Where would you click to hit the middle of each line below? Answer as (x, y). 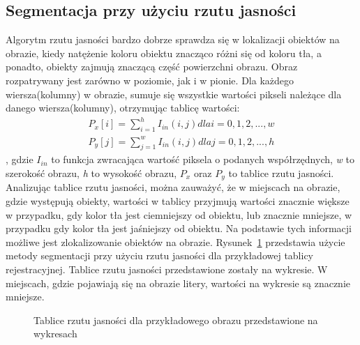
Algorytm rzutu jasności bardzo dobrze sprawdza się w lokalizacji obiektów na (173, 39)
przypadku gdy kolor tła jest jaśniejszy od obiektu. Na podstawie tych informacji (179, 228)
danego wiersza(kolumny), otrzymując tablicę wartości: (123, 108)
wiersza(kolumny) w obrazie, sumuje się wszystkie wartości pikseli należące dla (174, 94)
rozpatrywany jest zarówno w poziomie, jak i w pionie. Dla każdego (150, 80)
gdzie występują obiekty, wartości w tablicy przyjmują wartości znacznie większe (178, 201)
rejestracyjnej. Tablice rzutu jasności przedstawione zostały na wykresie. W (167, 269)
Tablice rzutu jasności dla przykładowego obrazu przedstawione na (176, 320)
